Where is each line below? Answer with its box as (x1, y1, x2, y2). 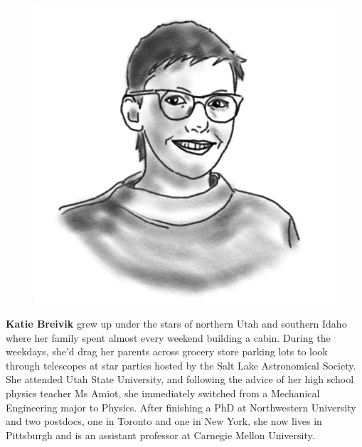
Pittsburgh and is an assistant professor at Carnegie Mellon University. (6, 427, 315, 442)
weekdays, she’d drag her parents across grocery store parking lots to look (6, 344, 328, 359)
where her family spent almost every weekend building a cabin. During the (6, 330, 331, 345)
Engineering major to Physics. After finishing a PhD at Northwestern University (6, 399, 356, 414)
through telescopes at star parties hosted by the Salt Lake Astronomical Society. (6, 357, 356, 372)
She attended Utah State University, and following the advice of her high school (6, 372, 354, 387)
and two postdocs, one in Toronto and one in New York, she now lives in (6, 414, 322, 429)
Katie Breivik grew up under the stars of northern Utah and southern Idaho (6, 316, 347, 330)
